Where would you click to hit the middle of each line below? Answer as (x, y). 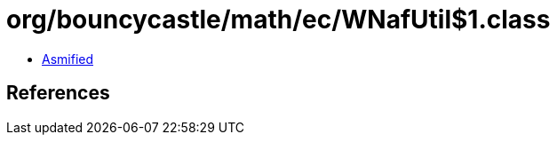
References (58, 93)
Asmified (68, 59)
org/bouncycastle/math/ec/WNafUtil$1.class (278, 20)
